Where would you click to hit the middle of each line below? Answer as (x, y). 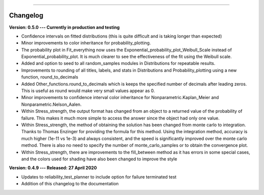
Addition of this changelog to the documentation (70, 184)
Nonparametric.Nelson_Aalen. (51, 104)
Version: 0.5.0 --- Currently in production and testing (64, 27)
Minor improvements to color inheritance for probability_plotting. (86, 43)
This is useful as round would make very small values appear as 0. (88, 91)
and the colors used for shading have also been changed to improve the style (99, 159)
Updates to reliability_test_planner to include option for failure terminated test (99, 177)
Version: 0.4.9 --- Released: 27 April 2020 (53, 168)
